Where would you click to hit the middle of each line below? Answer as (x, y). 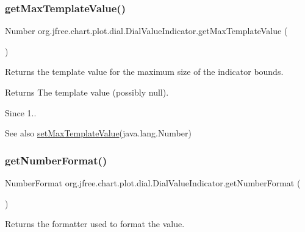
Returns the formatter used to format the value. (95, 224)
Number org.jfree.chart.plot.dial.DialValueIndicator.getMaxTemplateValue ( (146, 31)
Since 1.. (21, 112)
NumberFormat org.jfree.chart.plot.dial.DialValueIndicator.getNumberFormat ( (153, 183)
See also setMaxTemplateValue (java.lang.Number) (98, 133)
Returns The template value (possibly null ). (87, 92)
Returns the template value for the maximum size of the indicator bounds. (144, 72)
